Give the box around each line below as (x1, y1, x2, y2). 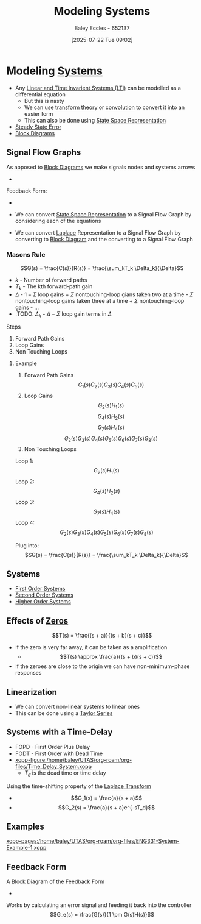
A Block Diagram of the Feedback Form (6, 878, 105, 885)
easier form (24, 110, 53, 117)
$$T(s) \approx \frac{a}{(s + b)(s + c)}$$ (60, 653, 163, 661)
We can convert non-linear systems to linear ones (15, 703, 140, 710)
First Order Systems (15, 585, 66, 592)
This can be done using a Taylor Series (15, 709, 113, 717)
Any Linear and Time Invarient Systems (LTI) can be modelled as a (15, 84, 181, 91)
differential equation (15, 90, 66, 98)
